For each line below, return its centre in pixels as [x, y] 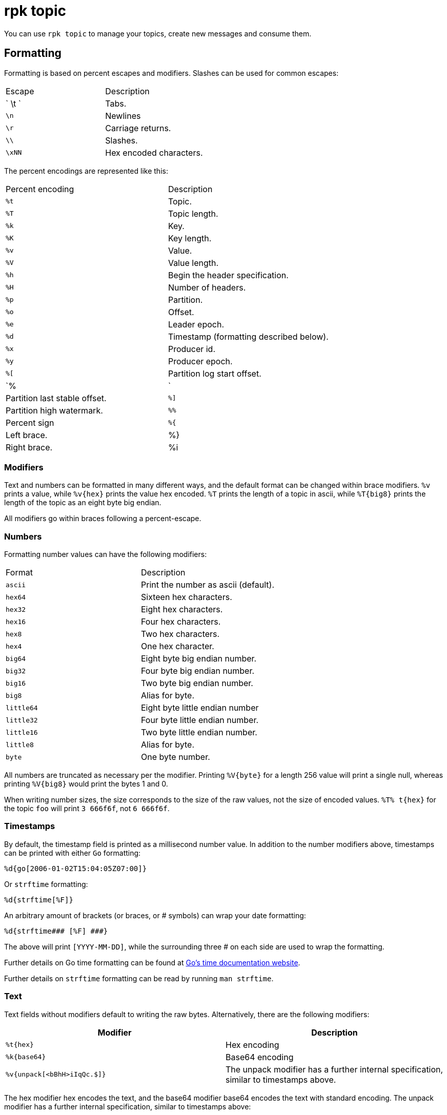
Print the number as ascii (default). [208, 585]
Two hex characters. [180, 634]
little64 [22, 708]
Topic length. [193, 213]
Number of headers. [207, 287]
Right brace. [29, 447]
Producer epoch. [200, 361]
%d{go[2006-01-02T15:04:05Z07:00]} [76, 868]
